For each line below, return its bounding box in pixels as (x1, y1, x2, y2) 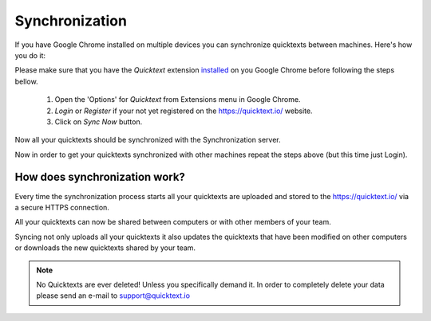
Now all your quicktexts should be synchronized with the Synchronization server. (14, 135, 281, 145)
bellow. (14, 76, 39, 86)
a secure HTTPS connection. (14, 202, 109, 212)
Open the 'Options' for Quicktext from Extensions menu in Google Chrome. (54, 95, 301, 104)
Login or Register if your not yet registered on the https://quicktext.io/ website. (54, 106, 313, 115)
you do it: (14, 50, 46, 60)
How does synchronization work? (14, 170, 185, 184)
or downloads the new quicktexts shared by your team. (14, 243, 196, 252)
